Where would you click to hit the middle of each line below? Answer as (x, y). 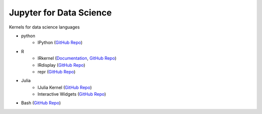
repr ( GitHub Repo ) (57, 71)
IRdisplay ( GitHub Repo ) (61, 65)
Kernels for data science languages (44, 27)
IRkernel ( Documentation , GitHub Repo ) (77, 58)
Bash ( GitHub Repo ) (41, 103)
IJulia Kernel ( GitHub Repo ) (65, 87)
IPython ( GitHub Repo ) (60, 43)
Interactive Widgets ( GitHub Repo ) (72, 94)
